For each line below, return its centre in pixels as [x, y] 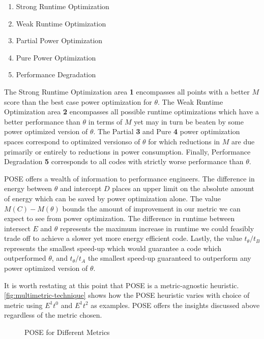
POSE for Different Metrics [67, 332]
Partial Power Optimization [59, 40]
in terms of [105, 121]
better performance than [42, 121]
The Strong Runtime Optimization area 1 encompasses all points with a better [127, 91]
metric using [23, 305]
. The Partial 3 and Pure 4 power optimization [167, 131]
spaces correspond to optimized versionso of [72, 141]
